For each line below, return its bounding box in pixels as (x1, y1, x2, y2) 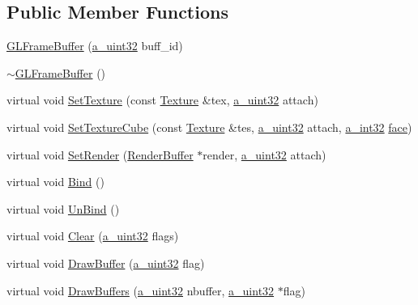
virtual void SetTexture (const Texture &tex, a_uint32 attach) (6, 91, 318, 108)
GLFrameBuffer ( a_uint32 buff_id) (6, 37, 183, 54)
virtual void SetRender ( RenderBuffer (6, 146, 194, 163)
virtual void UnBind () (6, 200, 120, 217)
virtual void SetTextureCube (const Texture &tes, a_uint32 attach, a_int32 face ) (6, 118, 412, 135)
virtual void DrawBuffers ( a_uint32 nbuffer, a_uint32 (6, 282, 275, 299)
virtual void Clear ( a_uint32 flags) (6, 227, 179, 244)
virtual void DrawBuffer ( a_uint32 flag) (6, 254, 205, 271)
